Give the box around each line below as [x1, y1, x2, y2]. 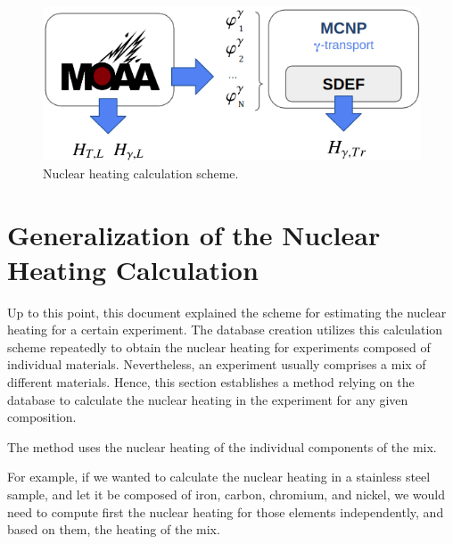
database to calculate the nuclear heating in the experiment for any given [7, 390, 408, 408]
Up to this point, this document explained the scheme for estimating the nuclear [7, 302, 447, 321]
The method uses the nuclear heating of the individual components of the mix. [7, 437, 437, 456]
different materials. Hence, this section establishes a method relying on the [7, 373, 415, 392]
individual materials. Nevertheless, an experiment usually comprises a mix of [7, 355, 426, 374]
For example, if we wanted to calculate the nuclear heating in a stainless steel [7, 467, 431, 486]
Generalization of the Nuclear [7, 216, 381, 252]
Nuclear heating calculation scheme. [43, 163, 239, 182]
